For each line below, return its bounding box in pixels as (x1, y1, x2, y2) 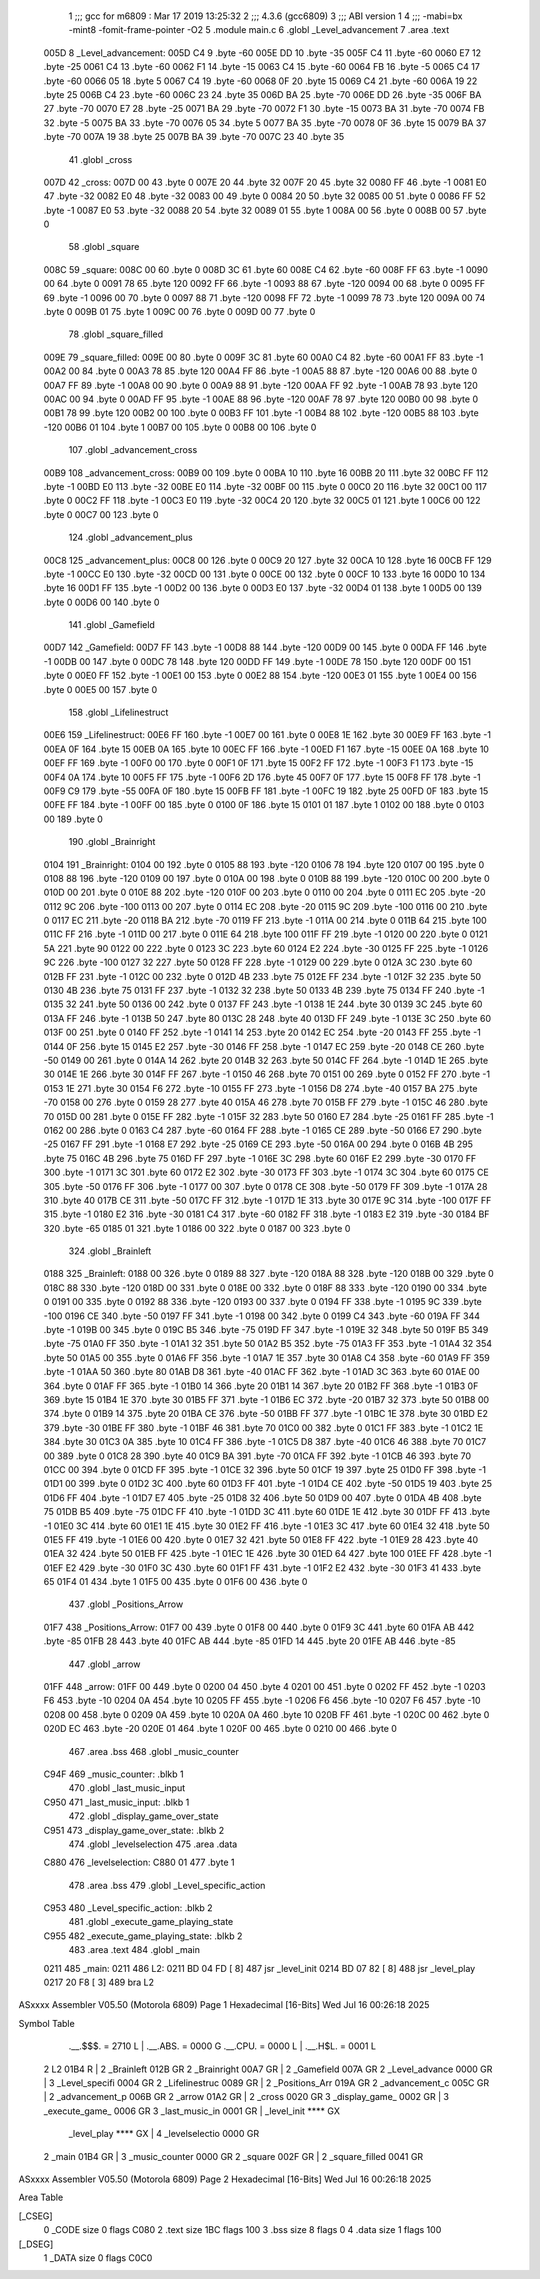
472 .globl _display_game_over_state (68, 1810, 219, 1822)
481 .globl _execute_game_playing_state (68, 1916, 234, 1928)
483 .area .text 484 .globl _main (68, 1944, 200, 1956)
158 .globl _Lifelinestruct (68, 706, 169, 719)
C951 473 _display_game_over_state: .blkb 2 (43, 1824, 225, 1836)
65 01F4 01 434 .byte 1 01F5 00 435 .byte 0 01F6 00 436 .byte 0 (43, 1576, 308, 1588)
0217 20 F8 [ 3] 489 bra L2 (43, 1976, 155, 1989)
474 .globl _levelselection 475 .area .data (68, 1838, 238, 1850)
